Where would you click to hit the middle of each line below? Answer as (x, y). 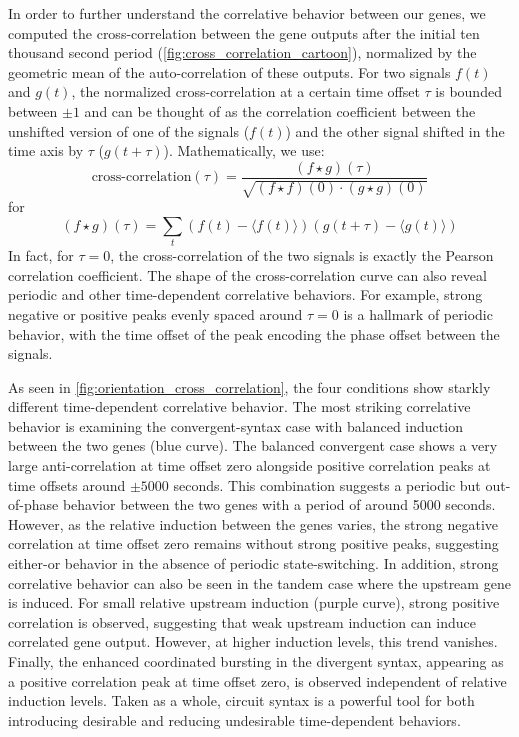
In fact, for (41, 255)
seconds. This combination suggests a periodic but (327, 484)
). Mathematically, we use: (244, 150)
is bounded (468, 91)
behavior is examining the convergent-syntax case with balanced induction (235, 425)
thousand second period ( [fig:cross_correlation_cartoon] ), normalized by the (242, 52)
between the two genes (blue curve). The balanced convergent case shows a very (253, 445)
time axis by (46, 150)
